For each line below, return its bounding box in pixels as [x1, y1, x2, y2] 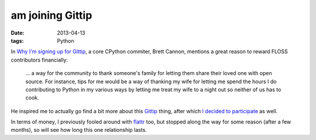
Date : [11, 29, 25, 36]
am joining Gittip [11, 9, 92, 22]
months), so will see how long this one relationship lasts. [11, 127, 147, 134]
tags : [11, 37, 24, 44]
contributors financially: [11, 56, 68, 63]
